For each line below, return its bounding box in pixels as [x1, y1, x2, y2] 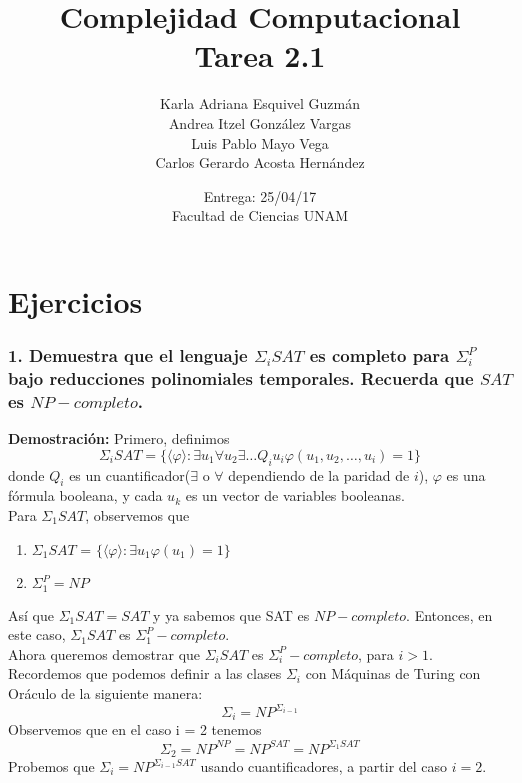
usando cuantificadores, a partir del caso [200, 756, 448, 777]
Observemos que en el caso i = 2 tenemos [8, 719, 262, 740]
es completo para [309, 342, 450, 367]
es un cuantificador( [69, 464, 191, 485]
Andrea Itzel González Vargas [168, 112, 352, 133]
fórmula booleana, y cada [8, 485, 163, 506]
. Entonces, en [406, 604, 493, 625]
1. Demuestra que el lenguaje [8, 342, 248, 367]
